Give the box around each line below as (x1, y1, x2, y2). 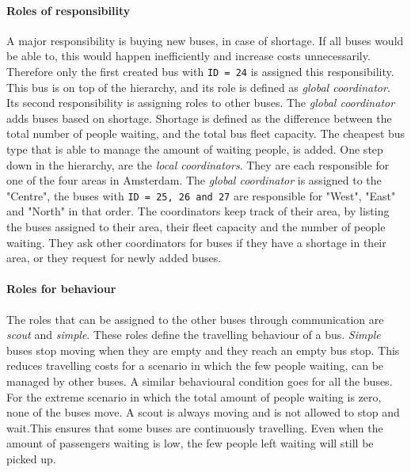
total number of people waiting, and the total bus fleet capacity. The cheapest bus (6, 125, 405, 142)
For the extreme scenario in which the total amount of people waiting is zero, (6, 388, 382, 405)
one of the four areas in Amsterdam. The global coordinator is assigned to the (6, 172, 382, 188)
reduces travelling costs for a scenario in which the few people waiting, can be (6, 357, 384, 374)
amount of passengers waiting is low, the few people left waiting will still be (6, 435, 374, 451)
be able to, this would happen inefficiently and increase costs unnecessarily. (6, 48, 371, 64)
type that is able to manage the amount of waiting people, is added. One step (6, 141, 383, 158)
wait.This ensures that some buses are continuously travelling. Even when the (6, 419, 383, 436)
